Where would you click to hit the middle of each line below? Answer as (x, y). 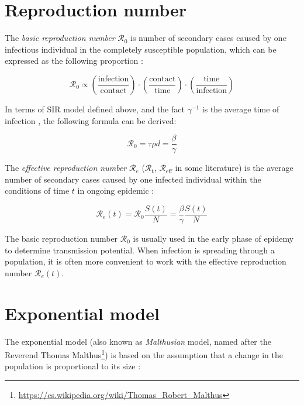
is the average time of (241, 109)
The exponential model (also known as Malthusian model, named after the (138, 341)
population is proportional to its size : (73, 366)
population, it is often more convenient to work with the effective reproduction (146, 261)
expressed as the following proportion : (74, 61)
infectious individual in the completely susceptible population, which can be (141, 49)
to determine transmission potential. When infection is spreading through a (140, 250)
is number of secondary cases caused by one (208, 38)
